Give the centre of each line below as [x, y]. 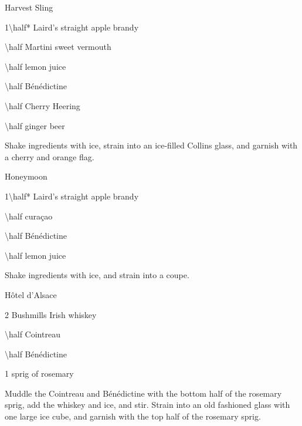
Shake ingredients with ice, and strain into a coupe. [97, 275]
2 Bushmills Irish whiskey [51, 314]
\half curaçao [29, 216]
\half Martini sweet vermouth [58, 47]
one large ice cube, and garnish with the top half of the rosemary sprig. [133, 416]
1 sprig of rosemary [39, 373]
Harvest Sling [29, 7]
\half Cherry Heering [43, 105]
